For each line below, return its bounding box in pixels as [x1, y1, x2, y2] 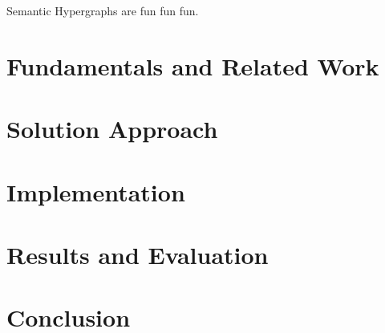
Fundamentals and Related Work [6, 49, 379, 82]
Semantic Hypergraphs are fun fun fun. [6, 2, 199, 18]
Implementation [6, 175, 185, 208]
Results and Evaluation [6, 238, 269, 270]
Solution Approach [6, 112, 218, 145]
